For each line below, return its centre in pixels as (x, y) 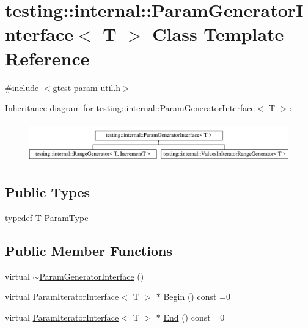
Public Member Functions (89, 250)
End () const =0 (194, 317)
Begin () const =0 (197, 297)
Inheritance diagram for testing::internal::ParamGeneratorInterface (130, 108)
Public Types (48, 192)
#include (22, 87)
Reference (47, 58)
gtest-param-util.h (87, 87)
